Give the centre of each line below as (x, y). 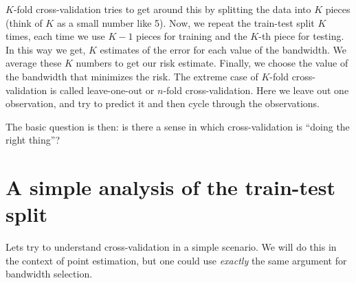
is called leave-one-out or (102, 90)
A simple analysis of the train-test (171, 187)
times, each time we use (55, 36)
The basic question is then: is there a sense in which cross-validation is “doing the (178, 126)
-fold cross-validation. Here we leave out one (256, 90)
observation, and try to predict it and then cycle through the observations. (163, 103)
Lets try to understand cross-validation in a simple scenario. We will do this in (171, 247)
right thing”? (33, 140)
